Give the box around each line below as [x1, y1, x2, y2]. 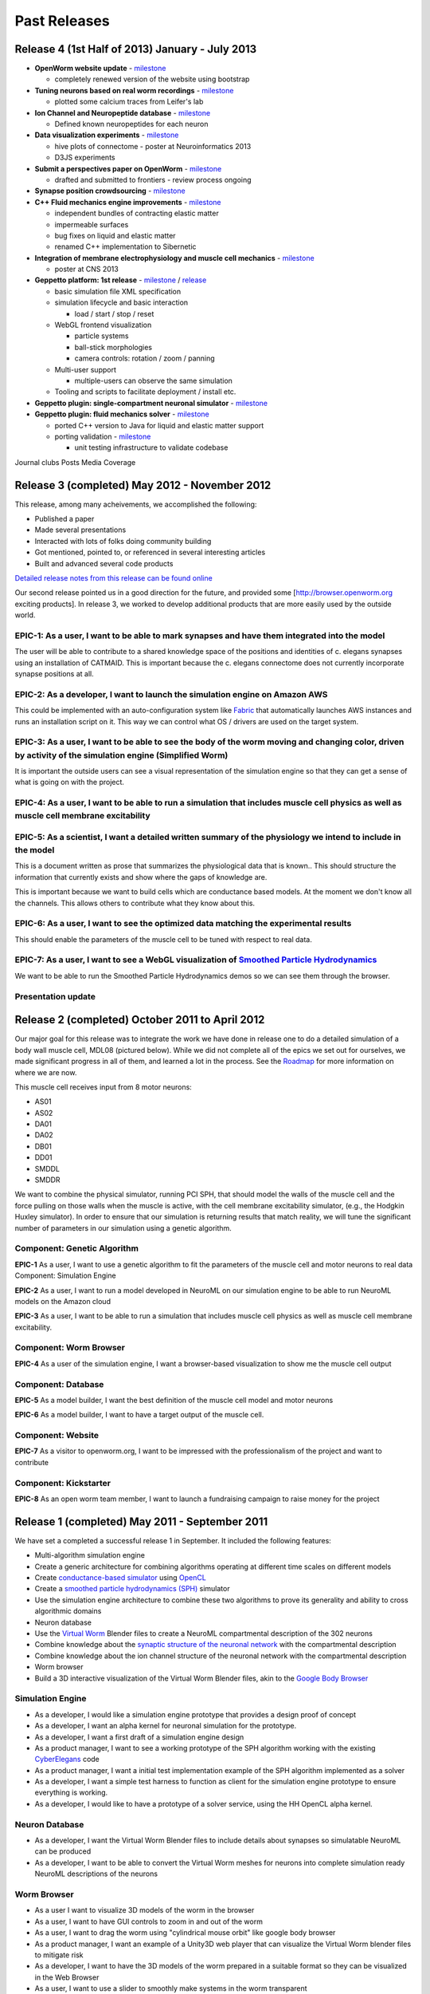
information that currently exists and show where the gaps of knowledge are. [14, 872, 268, 881]
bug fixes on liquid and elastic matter [54, 231, 176, 240]
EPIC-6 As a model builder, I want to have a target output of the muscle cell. [14, 1410, 264, 1420]
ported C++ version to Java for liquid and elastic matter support [54, 420, 264, 430]
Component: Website [14, 1430, 100, 1441]
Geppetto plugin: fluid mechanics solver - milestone [34, 409, 210, 419]
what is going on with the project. [14, 778, 125, 787]
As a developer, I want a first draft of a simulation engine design [34, 1732, 244, 1742]
